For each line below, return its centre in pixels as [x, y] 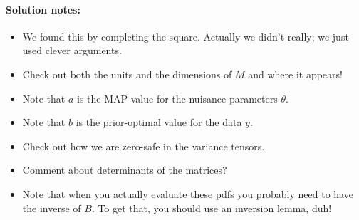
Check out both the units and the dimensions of [127, 74]
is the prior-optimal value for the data [159, 122]
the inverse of [52, 208]
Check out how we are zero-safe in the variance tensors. [144, 146]
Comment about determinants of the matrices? [125, 170]
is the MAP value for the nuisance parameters [177, 98]
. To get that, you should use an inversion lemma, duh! [212, 208]
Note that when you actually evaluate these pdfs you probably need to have [188, 193]
